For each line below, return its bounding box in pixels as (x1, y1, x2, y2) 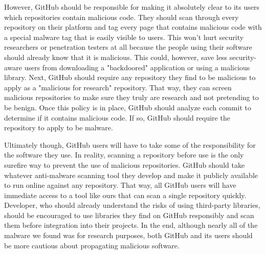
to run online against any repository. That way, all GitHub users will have (4, 180, 236, 190)
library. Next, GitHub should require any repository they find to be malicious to (4, 72, 256, 83)
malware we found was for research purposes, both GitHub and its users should (4, 230, 253, 241)
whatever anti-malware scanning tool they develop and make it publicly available (4, 169, 258, 180)
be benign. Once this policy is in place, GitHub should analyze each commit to (4, 102, 251, 112)
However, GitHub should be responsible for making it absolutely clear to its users (4, 2, 259, 12)
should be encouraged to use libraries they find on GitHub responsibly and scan (4, 209, 254, 220)
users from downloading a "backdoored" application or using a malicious (24, 62, 250, 72)
